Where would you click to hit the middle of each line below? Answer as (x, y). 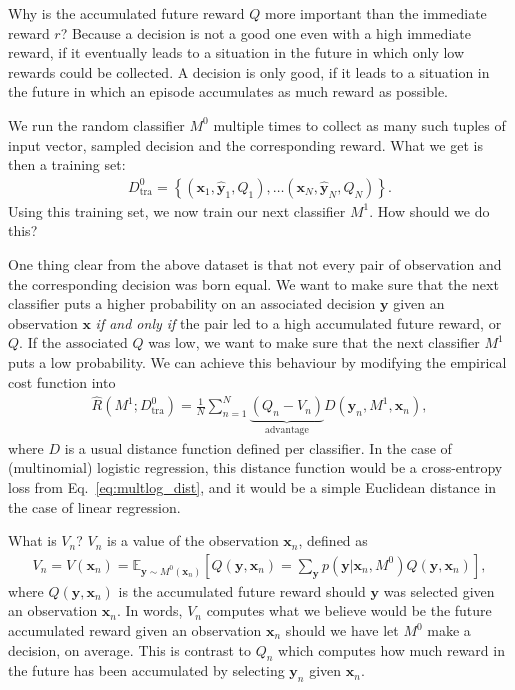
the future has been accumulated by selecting (146, 670)
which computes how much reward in (391, 649)
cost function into (62, 381)
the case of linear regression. (94, 506)
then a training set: (67, 164)
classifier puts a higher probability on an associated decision (192, 303)
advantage (287, 430)
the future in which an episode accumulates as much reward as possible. (228, 91)
